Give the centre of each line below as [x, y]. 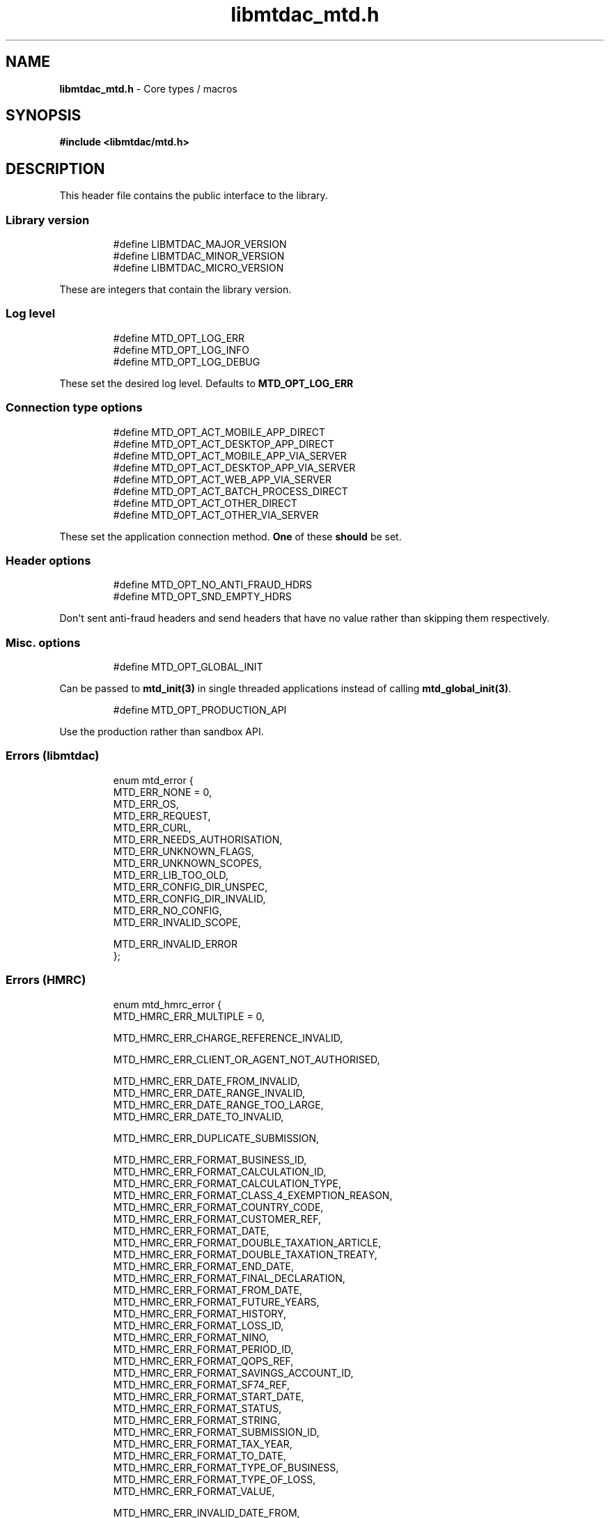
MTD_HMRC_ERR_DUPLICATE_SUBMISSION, [216, 1138]
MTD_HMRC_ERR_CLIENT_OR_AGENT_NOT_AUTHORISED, [247, 1059]
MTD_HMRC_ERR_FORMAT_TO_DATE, [200, 1455]
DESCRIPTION [55, 169]
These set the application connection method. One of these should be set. [230, 536]
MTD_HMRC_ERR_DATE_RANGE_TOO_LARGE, [218, 1104]
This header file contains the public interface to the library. [194, 196]
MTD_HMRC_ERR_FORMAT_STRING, [197, 1420]
